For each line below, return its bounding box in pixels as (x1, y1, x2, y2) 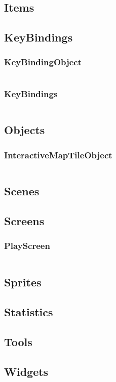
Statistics (4, 304, 53, 319)
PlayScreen (4, 239, 50, 252)
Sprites (4, 274, 42, 290)
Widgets (4, 363, 49, 379)
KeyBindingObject (4, 56, 82, 68)
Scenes (4, 183, 40, 199)
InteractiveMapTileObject (4, 148, 112, 161)
